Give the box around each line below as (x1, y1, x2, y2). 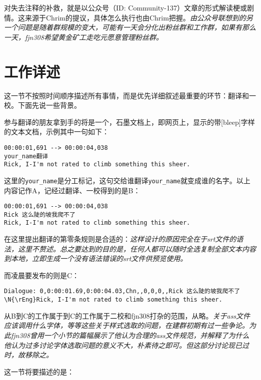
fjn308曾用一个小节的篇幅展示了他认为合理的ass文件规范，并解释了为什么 (10, 330, 249, 340)
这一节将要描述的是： (4, 366, 74, 377)
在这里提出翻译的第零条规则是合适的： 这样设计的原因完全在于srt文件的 (4, 234, 236, 244)
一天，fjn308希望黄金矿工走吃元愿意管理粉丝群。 (4, 31, 163, 42)
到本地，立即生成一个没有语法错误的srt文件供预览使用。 (4, 253, 187, 264)
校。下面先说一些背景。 (4, 100, 81, 110)
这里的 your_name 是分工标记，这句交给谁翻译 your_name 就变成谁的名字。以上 (4, 175, 250, 185)
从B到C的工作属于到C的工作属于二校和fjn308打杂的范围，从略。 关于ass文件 (4, 310, 250, 321)
